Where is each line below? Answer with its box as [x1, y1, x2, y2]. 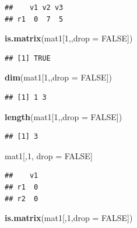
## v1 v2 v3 [5, 3, 64, 12]
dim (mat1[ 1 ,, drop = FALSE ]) [5, 71, 112, 83]
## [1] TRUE [5, 54, 51, 62]
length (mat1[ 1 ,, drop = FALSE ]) [5, 110, 122, 122]
